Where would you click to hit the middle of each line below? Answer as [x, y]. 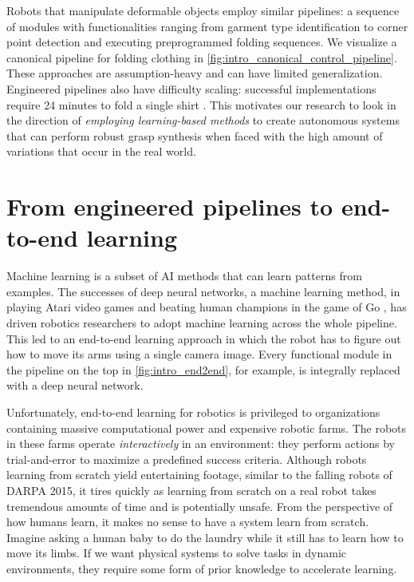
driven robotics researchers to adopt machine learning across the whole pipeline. [202, 323]
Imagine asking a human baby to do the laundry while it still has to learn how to [205, 537]
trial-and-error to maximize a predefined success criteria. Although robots [187, 459]
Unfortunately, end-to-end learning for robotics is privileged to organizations [193, 412]
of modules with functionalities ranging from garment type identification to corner [207, 26]
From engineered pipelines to [170, 206]
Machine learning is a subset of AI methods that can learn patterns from [184, 276]
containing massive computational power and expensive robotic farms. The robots [207, 428]
